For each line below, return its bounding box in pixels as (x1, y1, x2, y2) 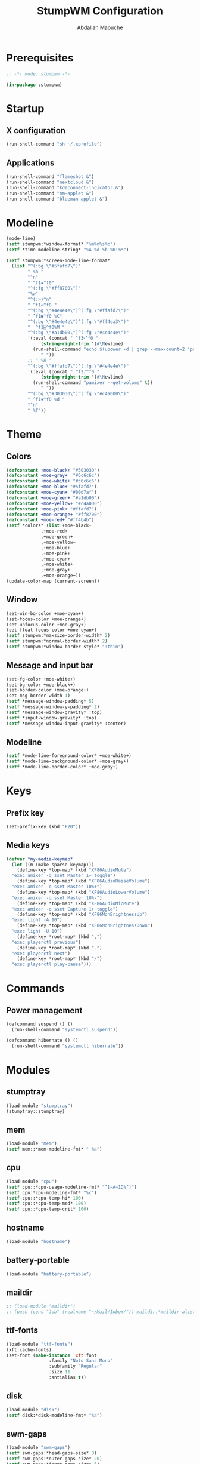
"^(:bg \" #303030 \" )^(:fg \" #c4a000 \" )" (27, 391, 129, 397)
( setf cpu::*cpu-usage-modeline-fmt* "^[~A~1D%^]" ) (6, 1184, 137, 1190)
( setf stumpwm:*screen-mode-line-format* (6, 258, 111, 264)
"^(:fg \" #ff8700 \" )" (27, 285, 82, 291)
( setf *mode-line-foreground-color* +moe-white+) (6, 753, 132, 759)
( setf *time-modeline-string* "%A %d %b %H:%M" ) (6, 247, 129, 253)
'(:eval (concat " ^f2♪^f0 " (27, 368, 100, 374)
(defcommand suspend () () (6, 1021, 73, 1028)
